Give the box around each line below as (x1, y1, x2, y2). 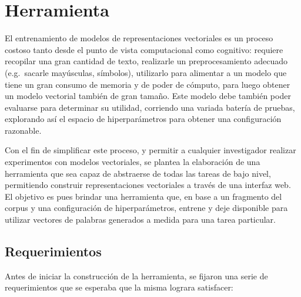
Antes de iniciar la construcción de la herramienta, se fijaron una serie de (5, 269, 268, 282)
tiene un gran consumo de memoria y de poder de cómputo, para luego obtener (5, 78, 290, 90)
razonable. (5, 124, 42, 136)
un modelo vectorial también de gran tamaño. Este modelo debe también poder (5, 90, 291, 102)
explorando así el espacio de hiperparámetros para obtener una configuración (5, 113, 282, 125)
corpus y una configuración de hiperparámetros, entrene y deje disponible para (5, 202, 288, 214)
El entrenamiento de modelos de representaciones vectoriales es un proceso (5, 32, 273, 44)
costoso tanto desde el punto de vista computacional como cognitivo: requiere (5, 43, 283, 55)
